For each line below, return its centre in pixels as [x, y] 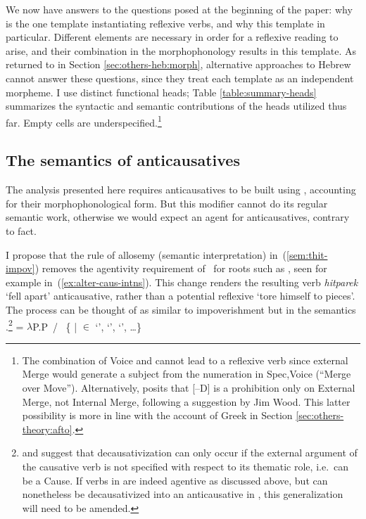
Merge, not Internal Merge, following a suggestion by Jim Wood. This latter [186, 401]
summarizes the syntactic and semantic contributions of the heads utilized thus [176, 106]
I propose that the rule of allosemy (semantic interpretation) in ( [146, 254]
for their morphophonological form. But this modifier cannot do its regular [167, 203]
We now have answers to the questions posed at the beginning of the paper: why [179, 9]
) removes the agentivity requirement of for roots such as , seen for [181, 268]
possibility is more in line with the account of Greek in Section [157, 415]
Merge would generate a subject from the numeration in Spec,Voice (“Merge [187, 374]
